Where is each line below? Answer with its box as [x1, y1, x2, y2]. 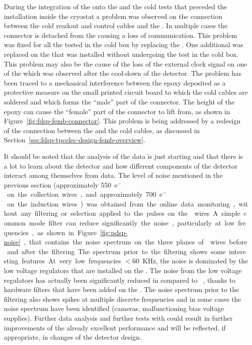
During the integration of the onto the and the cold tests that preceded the [4, 1, 227, 11]
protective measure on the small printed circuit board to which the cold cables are [4, 87, 248, 97]
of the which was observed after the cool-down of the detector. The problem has [4, 68, 241, 78]
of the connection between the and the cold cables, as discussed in [4, 125, 200, 135]
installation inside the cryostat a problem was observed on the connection [4, 11, 222, 21]
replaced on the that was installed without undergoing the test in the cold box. [4, 49, 239, 59]
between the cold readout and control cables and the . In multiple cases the [4, 20, 228, 31]
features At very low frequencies [21, 256, 121, 266]
